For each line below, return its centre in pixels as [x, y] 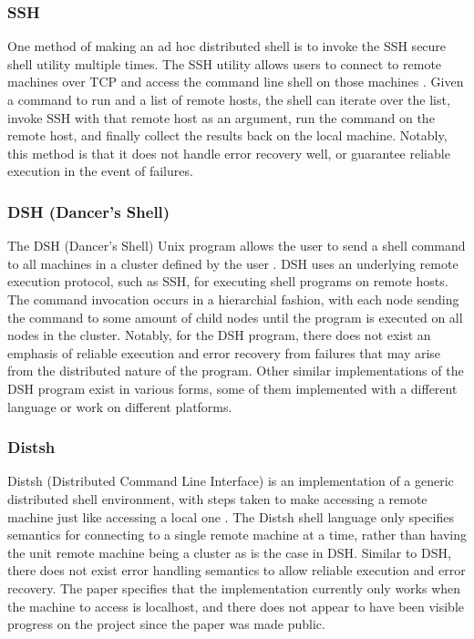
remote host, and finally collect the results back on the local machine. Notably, [227, 135]
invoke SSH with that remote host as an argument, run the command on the [221, 117]
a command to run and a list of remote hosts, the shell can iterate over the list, [229, 99]
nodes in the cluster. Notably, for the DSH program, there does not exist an [219, 335]
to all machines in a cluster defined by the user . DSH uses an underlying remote [233, 263]
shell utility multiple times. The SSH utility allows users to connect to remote [225, 63]
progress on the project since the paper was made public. [166, 624]
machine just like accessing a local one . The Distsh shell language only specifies [231, 516]
